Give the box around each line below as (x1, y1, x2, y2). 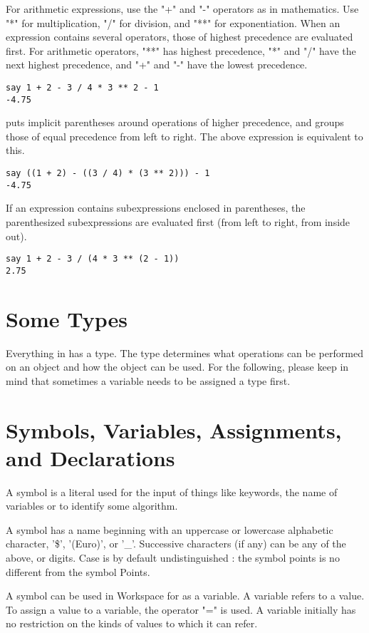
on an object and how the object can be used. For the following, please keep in (6, 359, 349, 374)
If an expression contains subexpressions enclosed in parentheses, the (6, 200, 306, 215)
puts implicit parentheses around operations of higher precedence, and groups (6, 115, 344, 130)
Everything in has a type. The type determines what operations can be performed (6, 345, 363, 360)
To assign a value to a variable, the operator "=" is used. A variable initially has (6, 602, 356, 617)
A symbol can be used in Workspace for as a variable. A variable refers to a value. (6, 588, 365, 603)
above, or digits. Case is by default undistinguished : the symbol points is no (6, 550, 340, 565)
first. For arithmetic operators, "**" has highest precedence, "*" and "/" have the (6, 43, 356, 58)
